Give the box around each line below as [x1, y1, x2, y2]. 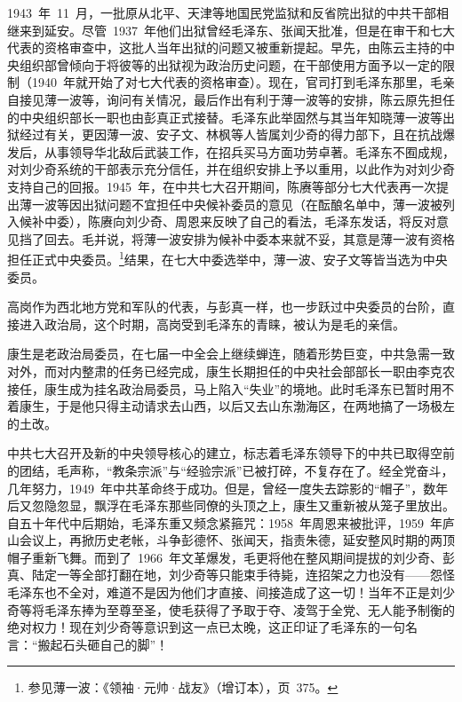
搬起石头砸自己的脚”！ [37, 635, 169, 653]
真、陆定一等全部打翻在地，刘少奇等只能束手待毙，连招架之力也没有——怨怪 [7, 565, 455, 584]
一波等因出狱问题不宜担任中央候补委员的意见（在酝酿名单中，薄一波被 [31, 194, 442, 213]
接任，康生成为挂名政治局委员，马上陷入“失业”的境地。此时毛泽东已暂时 [7, 379, 430, 398]
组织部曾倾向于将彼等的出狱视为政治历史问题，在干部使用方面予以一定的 [19, 55, 442, 74]
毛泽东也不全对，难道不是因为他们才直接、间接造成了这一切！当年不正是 [7, 583, 430, 602]
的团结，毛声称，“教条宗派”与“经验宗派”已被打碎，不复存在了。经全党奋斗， [7, 461, 454, 479]
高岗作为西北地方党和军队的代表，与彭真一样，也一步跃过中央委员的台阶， [7, 297, 442, 316]
